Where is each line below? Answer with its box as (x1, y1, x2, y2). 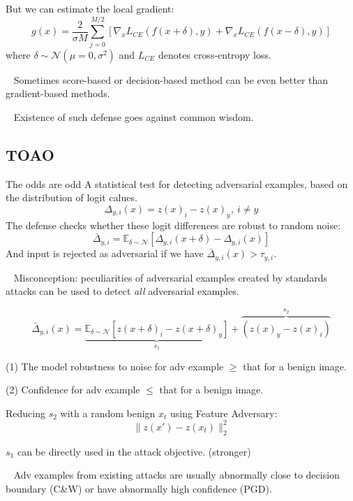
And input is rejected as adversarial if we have (6, 246, 204, 261)
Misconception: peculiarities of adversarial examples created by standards (13, 270, 328, 284)
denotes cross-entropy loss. (158, 47, 271, 61)
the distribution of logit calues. (6, 190, 137, 205)
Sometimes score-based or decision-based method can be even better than (13, 72, 329, 87)
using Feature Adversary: (170, 405, 278, 420)
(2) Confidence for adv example (6, 382, 140, 397)
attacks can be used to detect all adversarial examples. (6, 284, 239, 298)
